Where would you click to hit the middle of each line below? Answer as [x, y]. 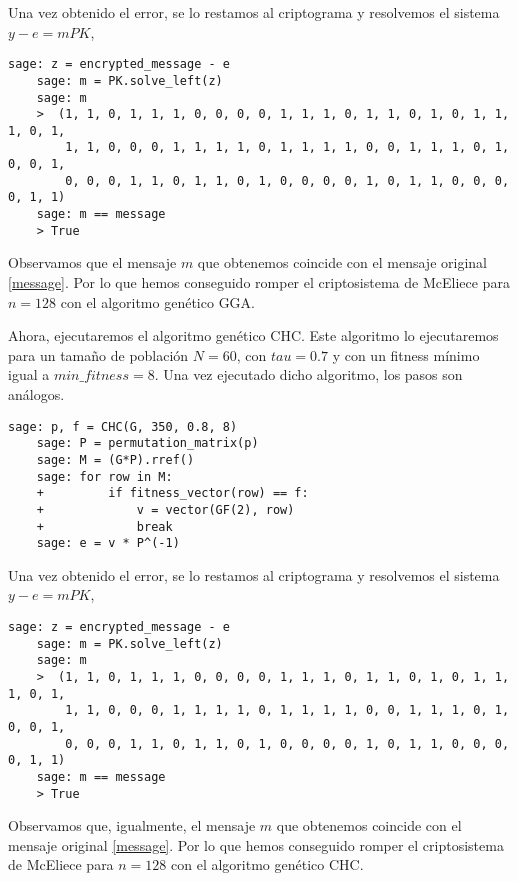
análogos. [36, 393]
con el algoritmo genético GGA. [158, 301]
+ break [104, 526]
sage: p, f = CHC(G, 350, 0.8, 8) [123, 426]
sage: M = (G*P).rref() [115, 459]
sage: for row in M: [104, 476]
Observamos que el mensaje [92, 262]
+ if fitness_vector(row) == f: [172, 493]
